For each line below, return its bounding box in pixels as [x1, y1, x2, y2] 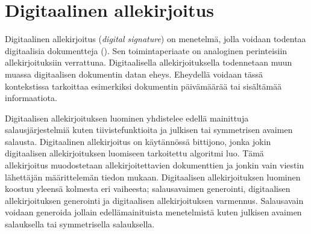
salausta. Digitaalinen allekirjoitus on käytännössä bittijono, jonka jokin [5, 135, 271, 147]
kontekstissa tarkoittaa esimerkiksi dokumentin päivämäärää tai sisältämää [5, 79, 282, 92]
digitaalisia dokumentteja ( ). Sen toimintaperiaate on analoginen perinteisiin [5, 44, 287, 57]
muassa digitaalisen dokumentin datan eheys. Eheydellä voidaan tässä [5, 67, 263, 80]
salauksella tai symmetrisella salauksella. [5, 218, 155, 230]
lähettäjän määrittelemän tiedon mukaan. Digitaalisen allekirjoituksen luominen [5, 170, 301, 183]
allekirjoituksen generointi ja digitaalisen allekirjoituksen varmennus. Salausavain [5, 194, 304, 206]
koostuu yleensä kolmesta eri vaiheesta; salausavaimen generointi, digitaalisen [5, 182, 291, 195]
